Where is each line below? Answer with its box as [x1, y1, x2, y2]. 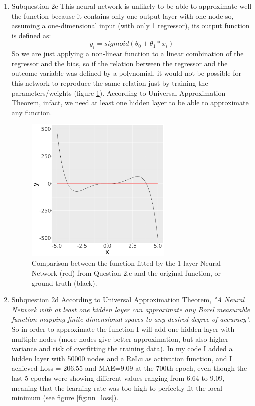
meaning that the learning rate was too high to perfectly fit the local [11, 382, 222, 393]
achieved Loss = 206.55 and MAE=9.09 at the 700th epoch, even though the [11, 363, 247, 373]
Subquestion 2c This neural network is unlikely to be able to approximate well [11, 1, 252, 11]
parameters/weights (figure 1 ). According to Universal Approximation [11, 87, 226, 98]
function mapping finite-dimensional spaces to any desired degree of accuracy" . [11, 314, 251, 324]
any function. [11, 107, 52, 117]
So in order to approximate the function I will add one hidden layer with [11, 324, 235, 334]
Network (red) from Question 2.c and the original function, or [31, 268, 221, 278]
